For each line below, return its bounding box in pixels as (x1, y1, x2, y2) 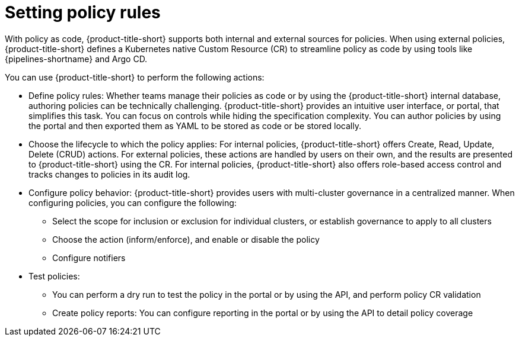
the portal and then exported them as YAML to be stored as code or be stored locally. (28, 120, 361, 131)
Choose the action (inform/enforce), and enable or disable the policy (52, 234, 320, 245)
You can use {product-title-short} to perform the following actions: (5, 72, 265, 82)
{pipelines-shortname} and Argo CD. (5, 53, 148, 64)
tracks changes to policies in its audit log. (28, 169, 190, 179)
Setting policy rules (5, 2, 161, 22)
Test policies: (28, 271, 80, 281)
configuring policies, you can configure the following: (28, 197, 237, 208)
